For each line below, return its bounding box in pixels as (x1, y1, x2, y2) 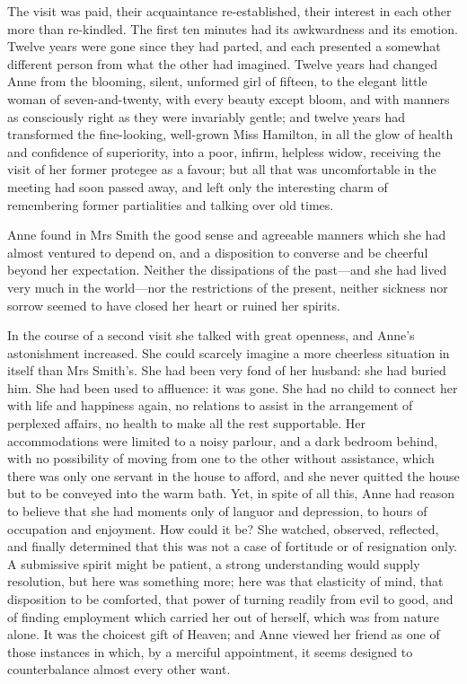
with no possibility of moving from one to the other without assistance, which (7, 449, 435, 468)
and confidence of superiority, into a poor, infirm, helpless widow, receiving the (7, 142, 441, 161)
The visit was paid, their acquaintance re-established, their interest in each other (7, 2, 452, 20)
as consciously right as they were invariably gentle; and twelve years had (7, 107, 406, 126)
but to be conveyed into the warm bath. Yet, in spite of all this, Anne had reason (7, 484, 455, 503)
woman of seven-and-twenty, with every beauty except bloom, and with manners (7, 89, 450, 108)
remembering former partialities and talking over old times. (7, 195, 334, 214)
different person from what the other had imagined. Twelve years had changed (7, 54, 438, 73)
